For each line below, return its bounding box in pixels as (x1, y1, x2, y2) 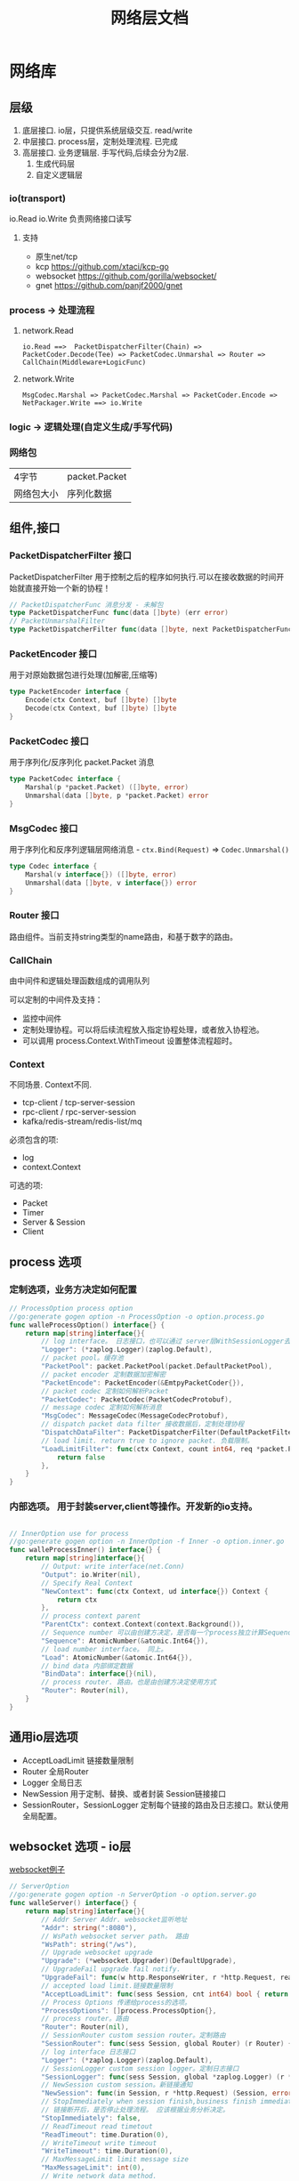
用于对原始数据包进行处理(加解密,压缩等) (9, 669, 158, 681)
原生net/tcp (35, 251, 78, 263)
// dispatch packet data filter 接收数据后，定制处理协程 (41, 1420, 245, 1429)
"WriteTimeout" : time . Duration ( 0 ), (41, 2146, 174, 2156)
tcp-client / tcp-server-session (21, 1097, 135, 1108)
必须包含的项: (9, 1135, 60, 1145)
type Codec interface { (9, 861, 98, 870)
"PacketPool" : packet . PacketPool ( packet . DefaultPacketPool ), (41, 1362, 273, 1371)
